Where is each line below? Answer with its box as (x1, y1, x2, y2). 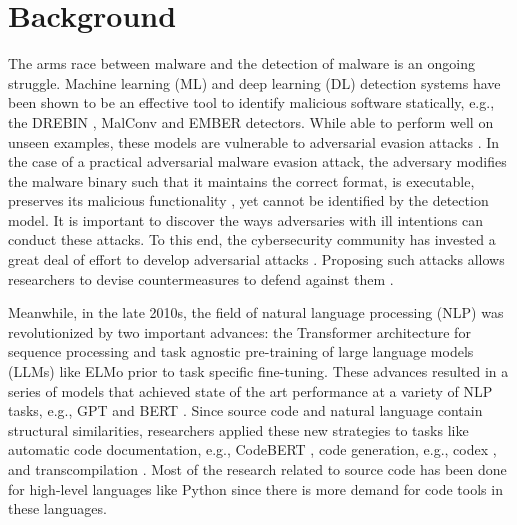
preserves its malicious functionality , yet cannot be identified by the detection (8, 190, 489, 211)
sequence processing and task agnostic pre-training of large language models (8, 341, 474, 362)
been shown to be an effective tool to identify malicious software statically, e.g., (8, 92, 495, 113)
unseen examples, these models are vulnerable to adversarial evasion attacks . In (8, 131, 500, 152)
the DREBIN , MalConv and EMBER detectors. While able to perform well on (8, 111, 494, 132)
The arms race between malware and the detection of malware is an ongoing (8, 53, 475, 74)
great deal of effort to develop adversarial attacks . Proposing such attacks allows (8, 249, 505, 270)
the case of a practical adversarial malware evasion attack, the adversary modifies (8, 151, 507, 172)
